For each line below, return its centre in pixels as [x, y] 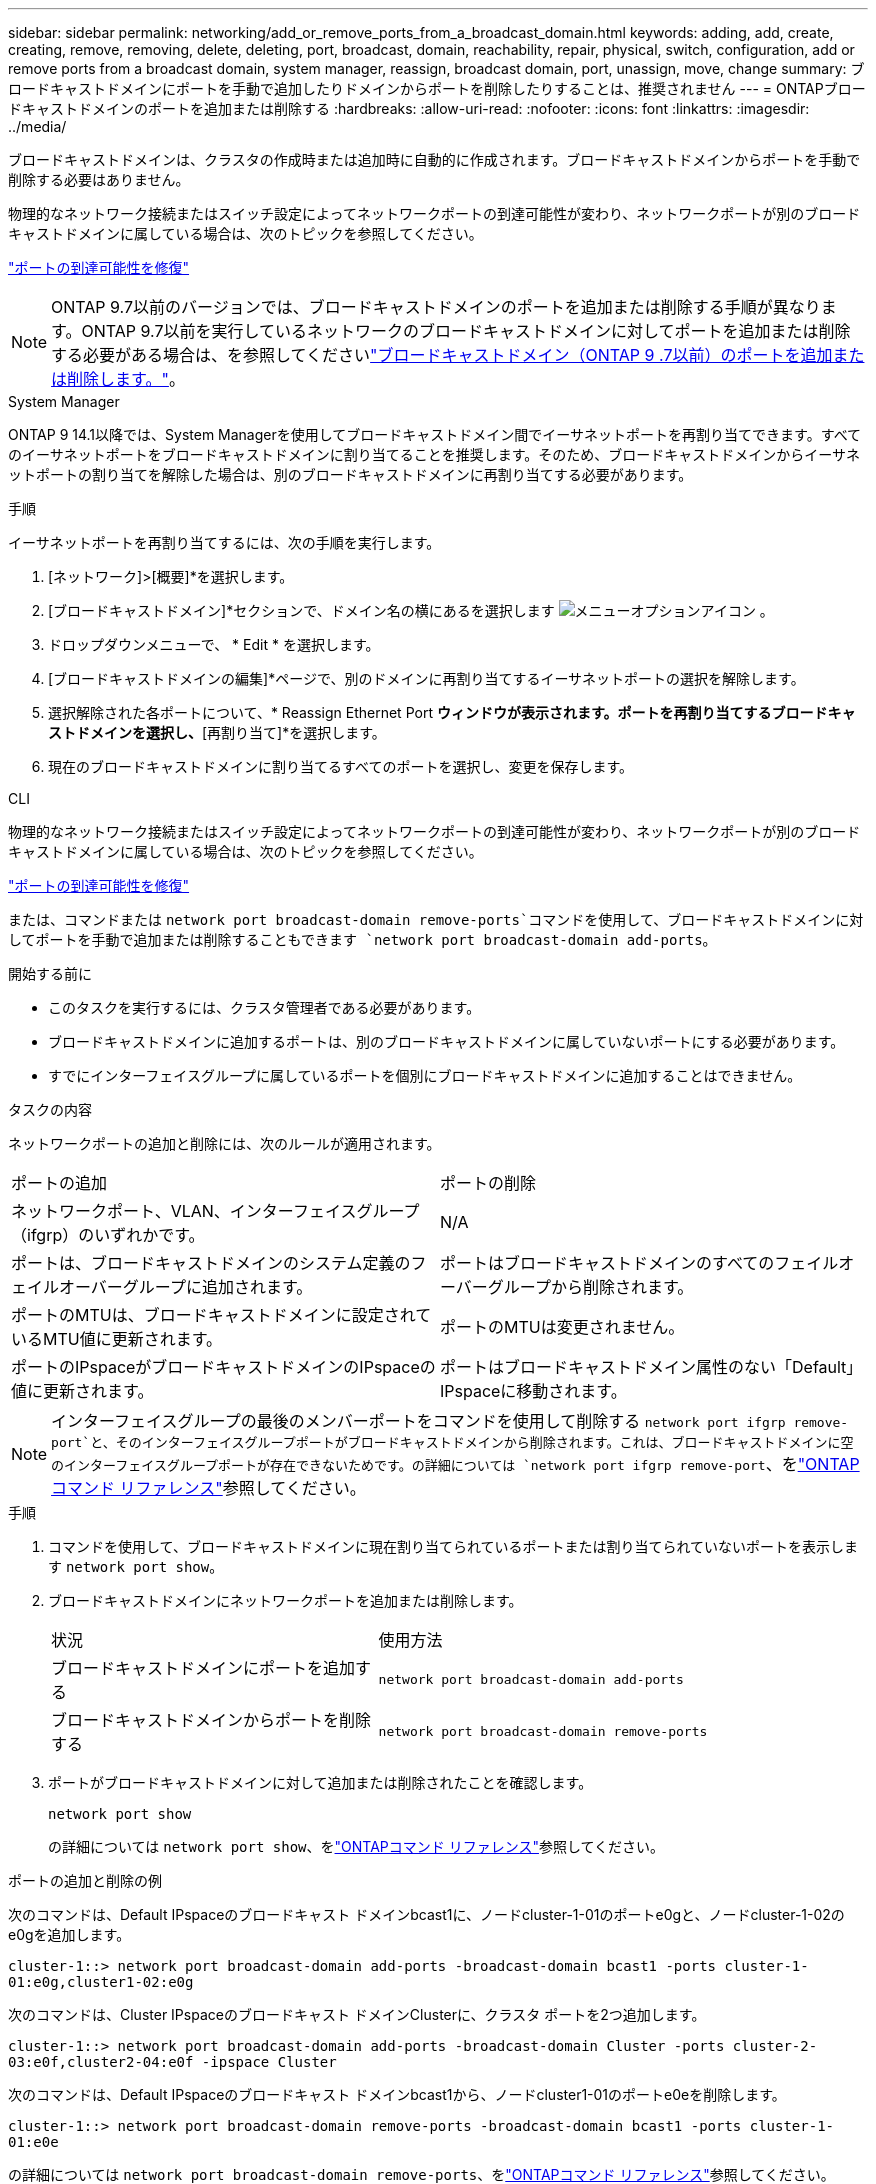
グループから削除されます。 [590, 1287]
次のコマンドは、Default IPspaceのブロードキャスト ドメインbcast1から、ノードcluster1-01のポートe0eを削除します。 [397, 2094]
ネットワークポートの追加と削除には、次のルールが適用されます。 [224, 1143]
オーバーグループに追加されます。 [186, 1287]
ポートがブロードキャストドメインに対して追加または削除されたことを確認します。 [320, 1782]
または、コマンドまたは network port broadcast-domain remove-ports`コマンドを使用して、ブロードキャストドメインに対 [436, 919]
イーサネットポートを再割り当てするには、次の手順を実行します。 [224, 542]
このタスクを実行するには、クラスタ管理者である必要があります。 [264, 1007]
